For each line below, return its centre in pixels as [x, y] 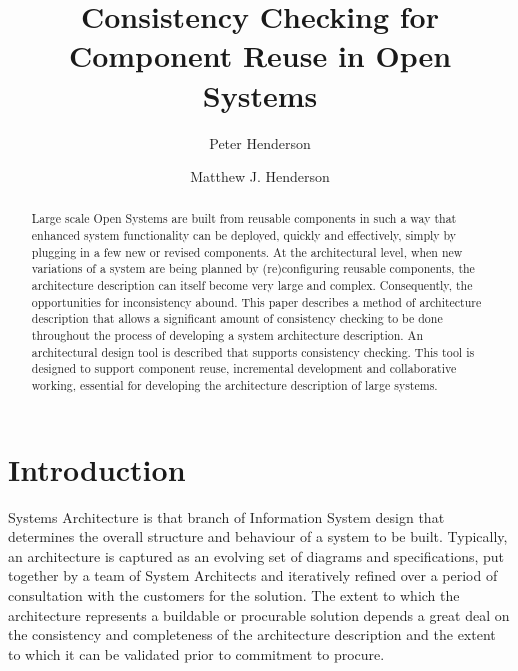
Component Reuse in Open [260, 55]
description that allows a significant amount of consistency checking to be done [237, 318]
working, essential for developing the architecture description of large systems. [234, 385]
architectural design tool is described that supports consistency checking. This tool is [253, 351]
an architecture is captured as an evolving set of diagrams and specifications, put [256, 555]
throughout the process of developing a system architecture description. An [227, 335]
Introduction [97, 468]
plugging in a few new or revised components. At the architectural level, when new [247, 251]
